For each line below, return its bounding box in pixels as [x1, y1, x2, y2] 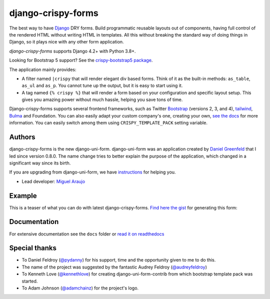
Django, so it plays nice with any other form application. [9, 39, 124, 45]
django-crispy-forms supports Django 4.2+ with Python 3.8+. [9, 48, 136, 54]
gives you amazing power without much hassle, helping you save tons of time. [21, 96, 183, 102]
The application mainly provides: [9, 66, 76, 72]
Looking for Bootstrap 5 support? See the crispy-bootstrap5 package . [9, 57, 153, 63]
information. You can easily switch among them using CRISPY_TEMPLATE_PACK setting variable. [9, 120, 207, 126]
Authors [9, 133, 35, 141]
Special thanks [9, 244, 57, 252]
